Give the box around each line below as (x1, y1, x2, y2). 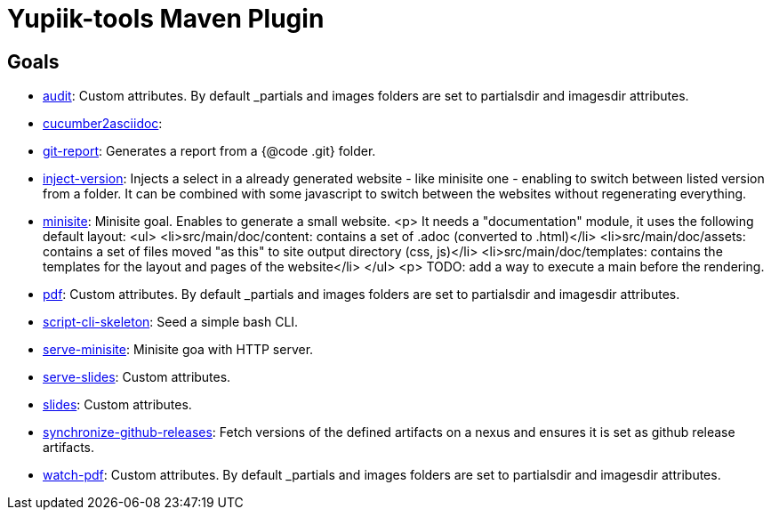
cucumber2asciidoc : (43, 116, 163, 132)
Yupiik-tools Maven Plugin (7, 4, 325, 34)
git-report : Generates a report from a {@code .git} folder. (43, 143, 376, 159)
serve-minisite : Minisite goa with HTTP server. (43, 342, 314, 358)
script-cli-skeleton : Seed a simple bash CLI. (43, 314, 299, 330)
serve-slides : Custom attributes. (43, 369, 231, 385)
